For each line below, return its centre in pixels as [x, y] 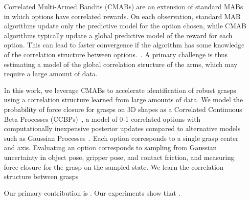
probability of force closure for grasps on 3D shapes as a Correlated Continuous [123, 109]
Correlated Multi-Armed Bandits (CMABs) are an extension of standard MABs [124, 6]
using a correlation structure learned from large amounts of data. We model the [124, 100]
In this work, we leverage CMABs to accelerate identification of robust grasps [120, 90]
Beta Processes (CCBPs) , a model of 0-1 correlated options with [102, 119]
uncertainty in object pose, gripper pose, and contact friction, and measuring [119, 157]
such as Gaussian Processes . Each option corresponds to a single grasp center [121, 138]
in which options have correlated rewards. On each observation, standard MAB [122, 16]
